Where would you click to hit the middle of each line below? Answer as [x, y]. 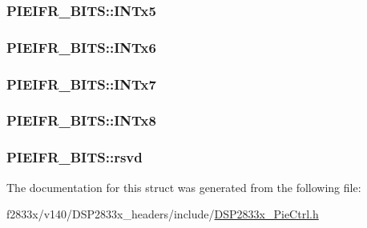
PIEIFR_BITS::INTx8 [81, 120]
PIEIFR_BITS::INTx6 [81, 47]
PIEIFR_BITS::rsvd [75, 157]
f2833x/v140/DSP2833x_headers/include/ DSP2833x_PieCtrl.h [163, 214]
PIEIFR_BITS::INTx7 [81, 84]
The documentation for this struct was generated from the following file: [184, 187]
